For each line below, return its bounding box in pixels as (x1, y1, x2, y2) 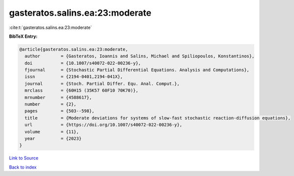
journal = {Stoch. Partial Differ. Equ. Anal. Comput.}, (24, 81, 180, 86)
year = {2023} (24, 136, 82, 141)
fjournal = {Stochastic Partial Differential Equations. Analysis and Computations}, (24, 67, 249, 73)
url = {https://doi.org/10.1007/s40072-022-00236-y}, (24, 122, 182, 127)
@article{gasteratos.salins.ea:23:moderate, (19, 47, 128, 52)
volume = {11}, (24, 129, 79, 134)
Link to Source (9, 155, 39, 161)
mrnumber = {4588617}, (24, 95, 92, 100)
